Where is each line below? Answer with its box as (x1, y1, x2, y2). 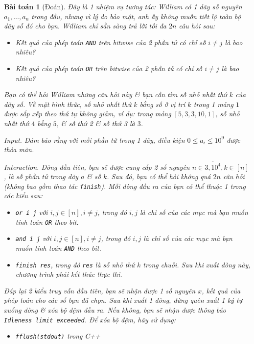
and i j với (15, 233, 51, 243)
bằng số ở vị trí (139, 99, 185, 109)
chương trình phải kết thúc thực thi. (15, 269, 122, 279)
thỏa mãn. (4, 144, 34, 155)
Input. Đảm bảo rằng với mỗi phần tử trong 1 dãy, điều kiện (4, 134, 185, 145)
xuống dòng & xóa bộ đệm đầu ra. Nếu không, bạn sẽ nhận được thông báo (4, 305, 227, 315)
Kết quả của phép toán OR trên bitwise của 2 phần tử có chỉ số (15, 63, 203, 74)
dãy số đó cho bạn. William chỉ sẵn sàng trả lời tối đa (4, 21, 166, 31)
